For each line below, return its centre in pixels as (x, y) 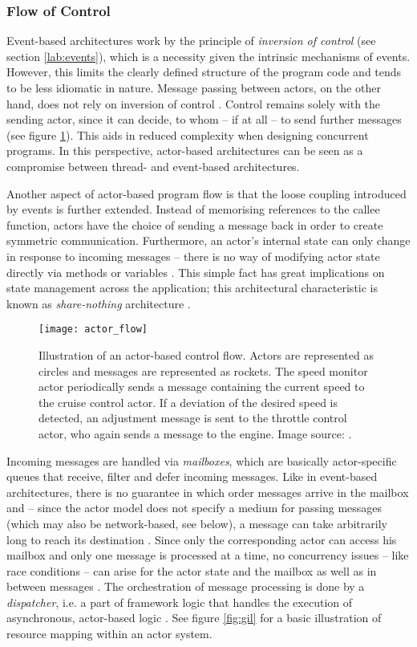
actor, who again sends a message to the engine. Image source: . (195, 433)
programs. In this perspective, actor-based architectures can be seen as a (185, 151)
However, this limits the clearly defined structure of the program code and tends (204, 72)
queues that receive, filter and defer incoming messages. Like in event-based (192, 476)
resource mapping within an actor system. (109, 634)
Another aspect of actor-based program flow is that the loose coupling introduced (206, 193)
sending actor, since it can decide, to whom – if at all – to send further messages (204, 119)
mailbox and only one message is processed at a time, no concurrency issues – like (208, 555)
